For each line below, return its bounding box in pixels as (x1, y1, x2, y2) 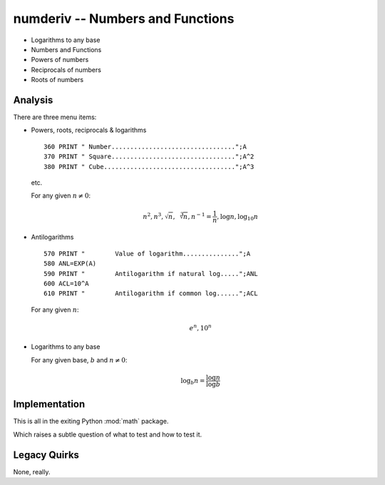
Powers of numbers (31, 56, 89, 64)
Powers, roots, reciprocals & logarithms (31, 126, 147, 135)
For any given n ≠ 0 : (31, 191, 91, 200)
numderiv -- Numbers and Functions (13, 11, 235, 26)
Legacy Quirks (13, 449, 80, 461)
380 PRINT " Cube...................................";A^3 (43, 163, 255, 170)
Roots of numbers (31, 76, 84, 84)
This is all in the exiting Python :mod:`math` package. (13, 417, 169, 426)
